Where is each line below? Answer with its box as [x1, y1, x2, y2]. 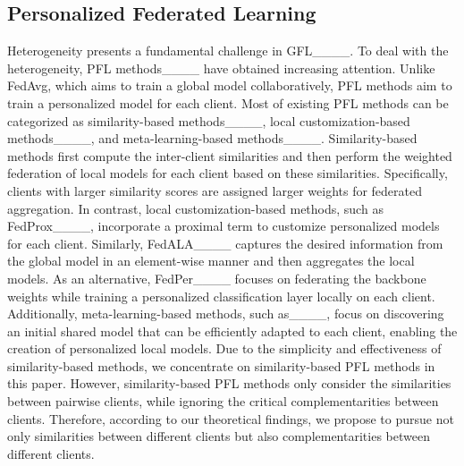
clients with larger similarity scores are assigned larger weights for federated [7, 181, 423, 199]
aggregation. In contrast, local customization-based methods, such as [7, 199, 384, 217]
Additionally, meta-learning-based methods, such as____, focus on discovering [7, 304, 444, 323]
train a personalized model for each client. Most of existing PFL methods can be [7, 93, 449, 112]
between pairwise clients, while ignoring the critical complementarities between [7, 392, 439, 411]
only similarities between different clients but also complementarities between [7, 427, 430, 445]
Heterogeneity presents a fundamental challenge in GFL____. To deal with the [7, 41, 449, 60]
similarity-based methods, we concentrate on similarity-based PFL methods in [7, 356, 435, 375]
